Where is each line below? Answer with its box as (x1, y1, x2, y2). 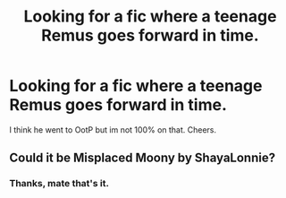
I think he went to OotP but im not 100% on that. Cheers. (9, 124, 217, 135)
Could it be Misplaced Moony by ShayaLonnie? (9, 151, 275, 166)
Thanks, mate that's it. (9, 177, 110, 190)
